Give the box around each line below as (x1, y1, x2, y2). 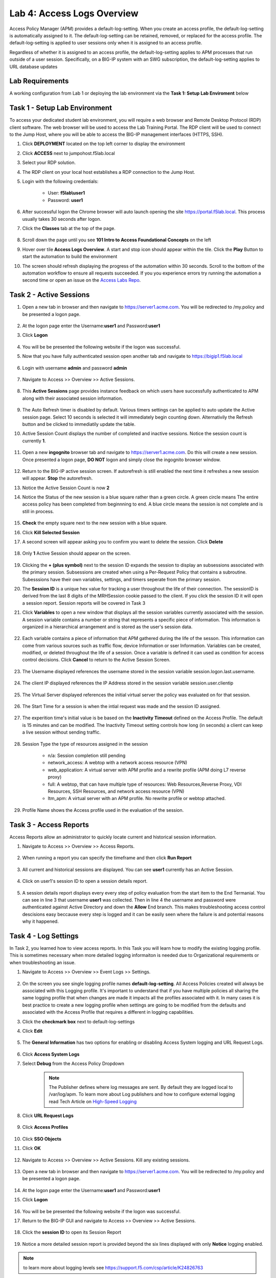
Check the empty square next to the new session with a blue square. (22, 520, 167, 526)
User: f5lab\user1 (48, 190, 85, 196)
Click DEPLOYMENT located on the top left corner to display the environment (22, 141, 185, 147)
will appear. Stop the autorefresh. (22, 475, 93, 482)
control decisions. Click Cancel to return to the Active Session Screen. (22, 657, 171, 663)
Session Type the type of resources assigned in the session (22, 741, 148, 747)
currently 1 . (22, 438, 46, 444)
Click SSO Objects (22, 1135, 61, 1142)
